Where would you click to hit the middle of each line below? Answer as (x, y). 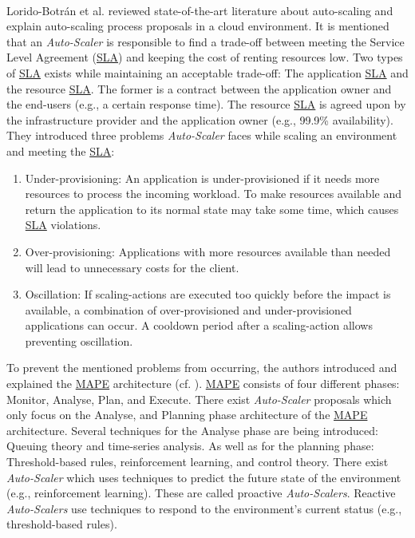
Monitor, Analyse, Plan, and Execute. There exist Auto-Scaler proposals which (199, 399)
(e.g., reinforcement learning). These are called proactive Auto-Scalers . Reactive (201, 493)
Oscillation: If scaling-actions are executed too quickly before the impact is (208, 294)
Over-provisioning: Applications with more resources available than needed (208, 251)
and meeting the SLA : (61, 150)
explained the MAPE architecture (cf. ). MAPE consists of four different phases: (203, 384)
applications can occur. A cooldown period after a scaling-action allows (199, 325)
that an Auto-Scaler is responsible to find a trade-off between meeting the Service (206, 41)
